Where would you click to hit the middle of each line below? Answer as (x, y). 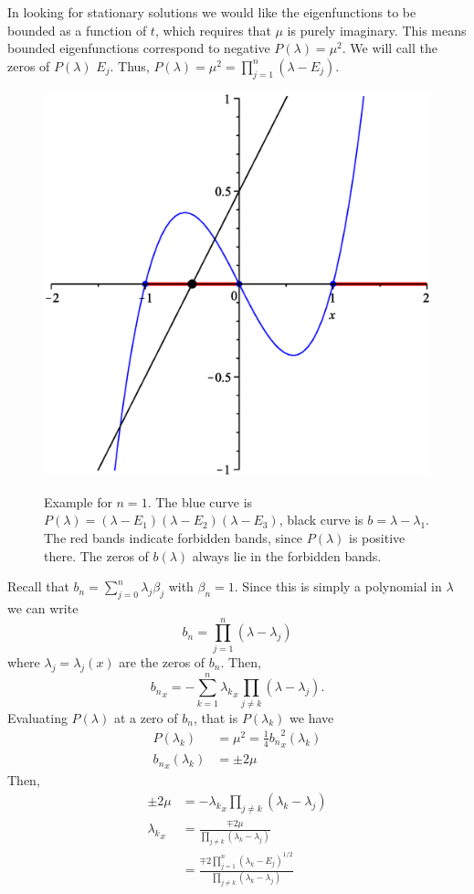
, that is (216, 717)
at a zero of (146, 717)
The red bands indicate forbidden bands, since (174, 538)
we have (312, 717)
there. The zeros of (96, 555)
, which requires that (213, 30)
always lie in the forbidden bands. (287, 555)
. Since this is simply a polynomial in (338, 586)
